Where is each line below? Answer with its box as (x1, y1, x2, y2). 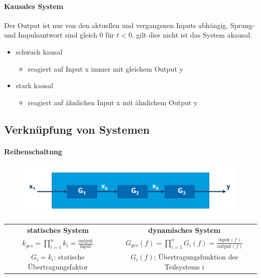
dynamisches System (148, 224, 221, 235)
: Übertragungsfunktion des (154, 251, 238, 262)
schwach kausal (16, 46, 63, 57)
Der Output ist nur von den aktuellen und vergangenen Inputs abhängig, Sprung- (4, 20, 255, 30)
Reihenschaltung (4, 146, 62, 156)
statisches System (27, 224, 89, 235)
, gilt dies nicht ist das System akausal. (132, 30, 252, 40)
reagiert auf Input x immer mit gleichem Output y (28, 63, 183, 74)
